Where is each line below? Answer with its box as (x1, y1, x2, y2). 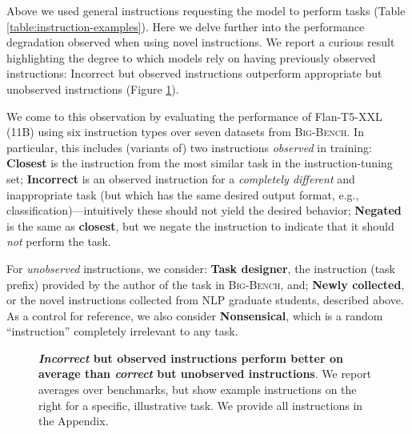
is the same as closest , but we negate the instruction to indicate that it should (6, 217, 394, 234)
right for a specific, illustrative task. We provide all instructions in (38, 396, 363, 413)
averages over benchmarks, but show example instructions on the (38, 381, 357, 398)
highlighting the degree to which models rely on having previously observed (6, 49, 376, 66)
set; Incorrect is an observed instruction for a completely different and (6, 170, 355, 187)
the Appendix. (38, 412, 109, 429)
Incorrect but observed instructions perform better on (38, 349, 343, 366)
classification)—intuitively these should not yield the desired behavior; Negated (6, 202, 402, 219)
